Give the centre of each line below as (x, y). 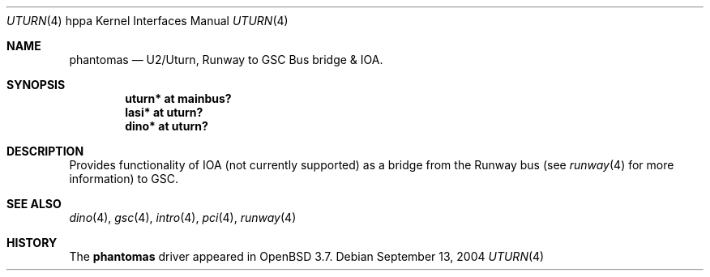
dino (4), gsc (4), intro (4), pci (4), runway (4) (183, 217)
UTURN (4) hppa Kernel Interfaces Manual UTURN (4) (148, 21)
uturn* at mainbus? (178, 98)
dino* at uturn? (167, 126)
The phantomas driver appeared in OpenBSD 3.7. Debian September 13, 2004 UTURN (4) (307, 256)
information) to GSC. (124, 179)
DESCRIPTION (45, 151)
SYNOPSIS (36, 85)
